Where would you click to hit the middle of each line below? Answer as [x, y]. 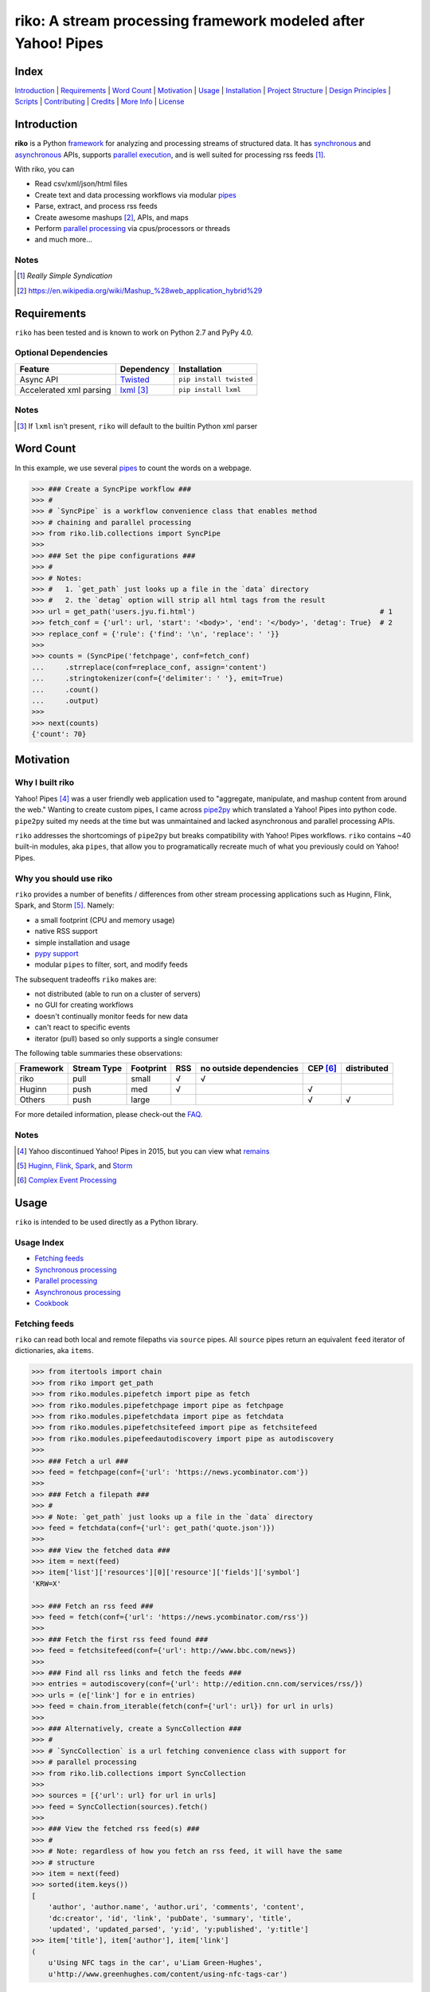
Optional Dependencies [61, 353]
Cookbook [52, 1303]
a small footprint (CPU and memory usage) [105, 920]
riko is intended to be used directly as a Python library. [106, 1222]
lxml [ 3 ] [134, 390]
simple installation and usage [82, 942]
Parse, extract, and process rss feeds [96, 206]
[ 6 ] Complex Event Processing [67, 1180]
